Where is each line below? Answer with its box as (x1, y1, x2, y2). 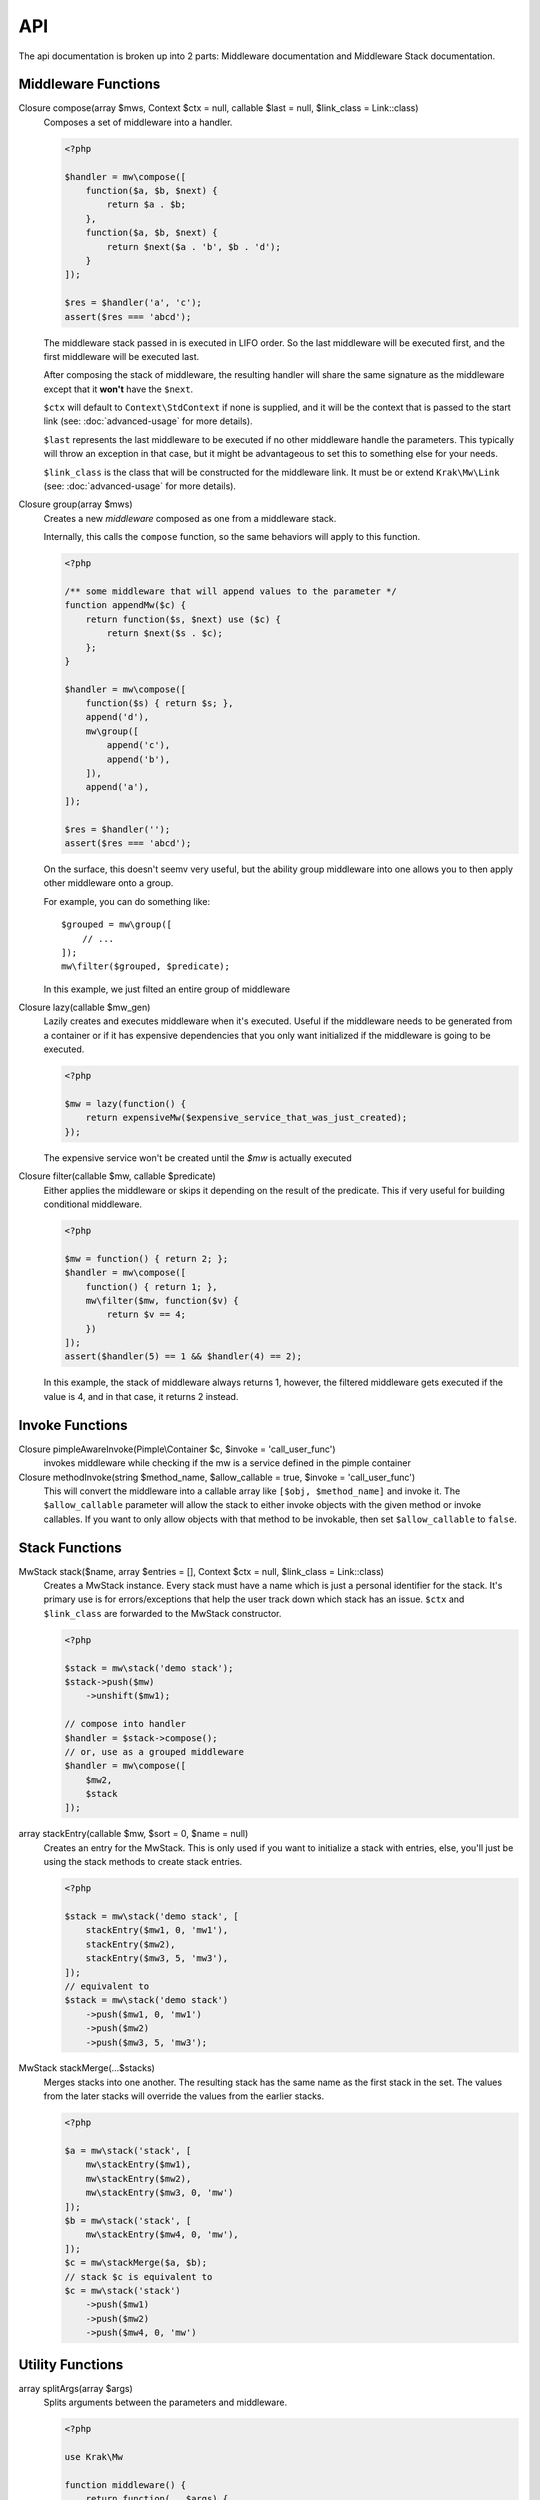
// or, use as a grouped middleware (64, 1746, 245, 1757)
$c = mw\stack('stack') (64, 2285, 182, 2296)
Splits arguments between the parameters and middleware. (43, 2396, 288, 2408)
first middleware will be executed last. (43, 350, 200, 362)
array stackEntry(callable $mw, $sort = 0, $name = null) (18, 1828, 249, 1840)
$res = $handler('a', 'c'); (64, 297, 202, 309)
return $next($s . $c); (106, 628, 224, 639)
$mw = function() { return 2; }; (64, 1253, 229, 1264)
